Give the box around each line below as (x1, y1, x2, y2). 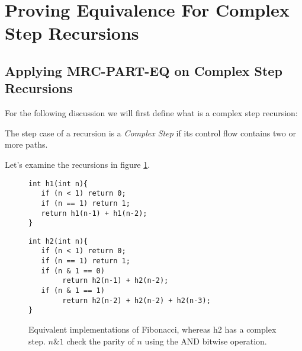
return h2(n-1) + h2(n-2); (62, 276, 169, 285)
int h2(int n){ (28, 237, 88, 245)
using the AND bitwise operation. (144, 334, 267, 347)
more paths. (5, 138, 48, 151)
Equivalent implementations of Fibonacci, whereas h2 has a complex (28, 323, 277, 336)
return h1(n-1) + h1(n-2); (41, 209, 147, 218)
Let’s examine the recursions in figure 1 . (5, 158, 150, 170)
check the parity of (66, 334, 134, 347)
